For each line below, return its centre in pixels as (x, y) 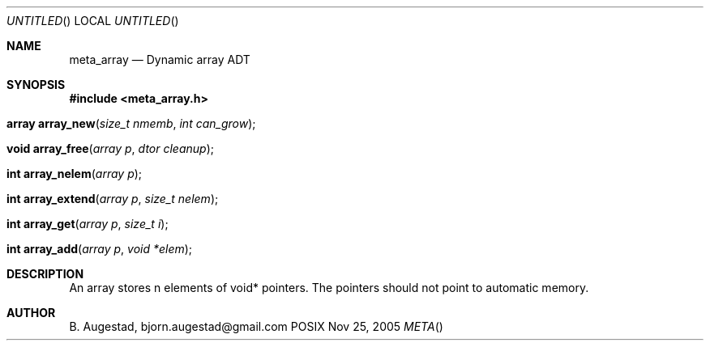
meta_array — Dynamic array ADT (160, 59)
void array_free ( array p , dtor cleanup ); (110, 148)
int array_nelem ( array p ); (75, 173)
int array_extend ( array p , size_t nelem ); (113, 199)
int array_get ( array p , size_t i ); (88, 224)
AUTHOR (31, 313)
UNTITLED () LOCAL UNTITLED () (93, 21)
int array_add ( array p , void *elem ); (100, 249)
